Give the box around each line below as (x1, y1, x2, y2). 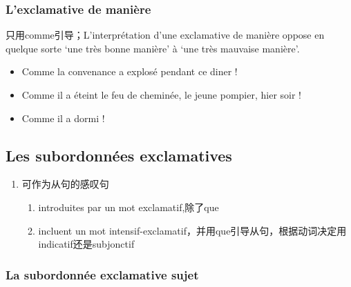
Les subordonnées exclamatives (6, 144, 232, 166)
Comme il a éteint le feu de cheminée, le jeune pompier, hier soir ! (21, 88, 301, 101)
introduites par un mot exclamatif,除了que (38, 199, 219, 214)
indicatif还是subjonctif (38, 237, 135, 251)
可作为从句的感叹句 (21, 177, 109, 191)
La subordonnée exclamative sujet (6, 266, 199, 283)
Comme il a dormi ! (21, 110, 105, 125)
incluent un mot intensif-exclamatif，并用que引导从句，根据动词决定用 (38, 223, 347, 237)
